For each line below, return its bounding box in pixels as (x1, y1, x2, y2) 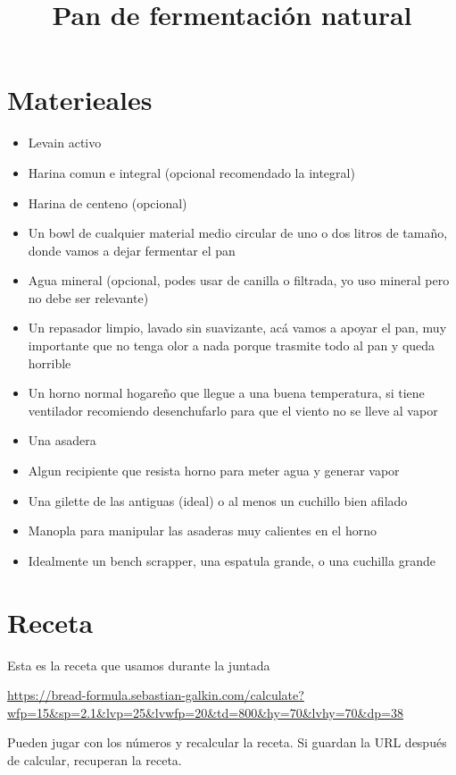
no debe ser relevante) (28, 288, 149, 307)
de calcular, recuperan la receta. (7, 750, 182, 769)
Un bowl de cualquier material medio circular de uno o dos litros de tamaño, (28, 223, 448, 242)
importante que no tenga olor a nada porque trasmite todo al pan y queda (28, 336, 435, 355)
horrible (28, 353, 71, 372)
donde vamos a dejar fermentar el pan (28, 240, 236, 259)
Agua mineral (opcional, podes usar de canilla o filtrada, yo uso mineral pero (28, 271, 450, 290)
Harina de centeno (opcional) (28, 193, 187, 212)
